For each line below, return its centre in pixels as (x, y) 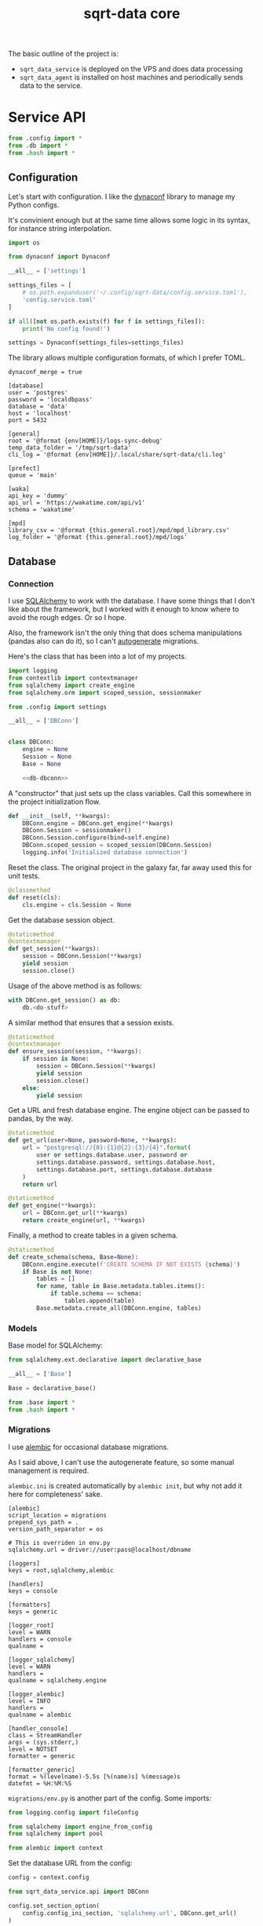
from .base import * (42, 1402)
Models (23, 1328)
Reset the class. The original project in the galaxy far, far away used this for (130, 867)
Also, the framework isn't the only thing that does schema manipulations (125, 633)
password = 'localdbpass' (50, 400)
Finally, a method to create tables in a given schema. (93, 1235)
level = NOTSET (33, 1749)
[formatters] (29, 1605)
